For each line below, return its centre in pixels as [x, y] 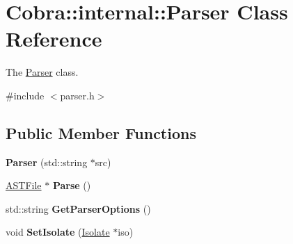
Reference [54, 39]
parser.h [77, 95]
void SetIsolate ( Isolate [58, 232]
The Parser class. [42, 72]
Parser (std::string [47, 162]
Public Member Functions [101, 132]
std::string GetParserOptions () [78, 208]
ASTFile [24, 185]
